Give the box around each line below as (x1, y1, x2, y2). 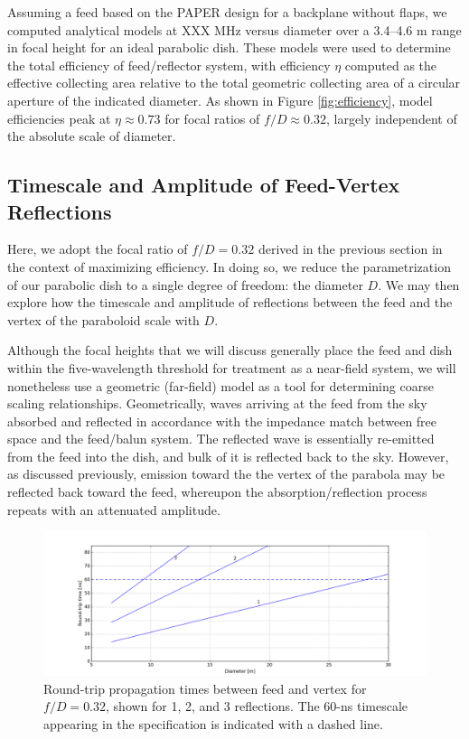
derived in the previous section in (258, 239, 443, 258)
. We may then (378, 275, 460, 294)
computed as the (344, 55, 437, 74)
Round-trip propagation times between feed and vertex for (43, 678, 367, 697)
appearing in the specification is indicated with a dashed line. (43, 714, 383, 733)
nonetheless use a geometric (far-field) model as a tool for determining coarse (7, 376, 434, 395)
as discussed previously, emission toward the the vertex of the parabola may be (7, 464, 446, 483)
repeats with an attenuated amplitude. (7, 500, 220, 519)
